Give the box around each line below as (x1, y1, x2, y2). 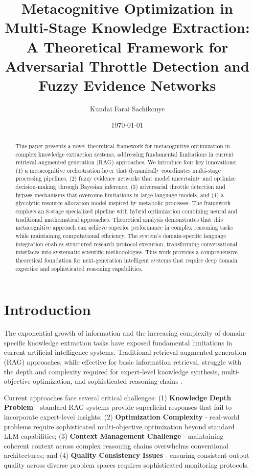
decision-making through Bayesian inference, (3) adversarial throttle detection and (15, 183, 226, 191)
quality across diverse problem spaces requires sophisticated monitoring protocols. (4, 460, 249, 470)
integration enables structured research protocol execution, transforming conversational (15, 239, 237, 248)
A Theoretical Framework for (26, 36, 229, 56)
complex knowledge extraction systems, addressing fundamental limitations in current (15, 150, 234, 158)
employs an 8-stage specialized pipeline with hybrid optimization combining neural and (15, 207, 237, 215)
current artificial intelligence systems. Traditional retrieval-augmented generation (4, 347, 247, 357)
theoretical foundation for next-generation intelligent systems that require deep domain (15, 256, 238, 264)
